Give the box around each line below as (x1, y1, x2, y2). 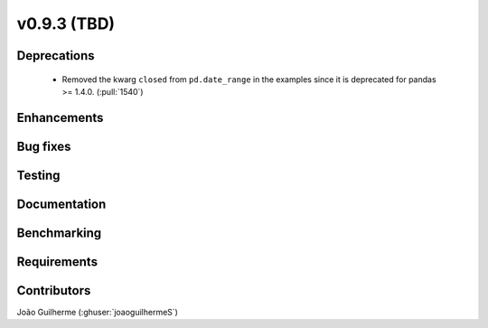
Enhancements (16, 109, 104, 126)
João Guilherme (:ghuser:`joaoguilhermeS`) (16, 306, 178, 317)
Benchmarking (16, 225, 102, 240)
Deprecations (16, 48, 95, 63)
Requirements (16, 254, 99, 269)
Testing (16, 167, 61, 183)
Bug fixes (16, 138, 71, 154)
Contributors (16, 283, 91, 298)
